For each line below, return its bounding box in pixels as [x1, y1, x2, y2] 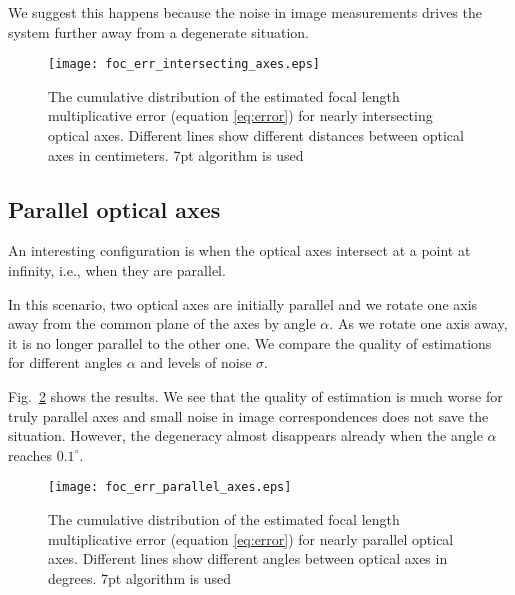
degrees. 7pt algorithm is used [48, 567, 232, 588]
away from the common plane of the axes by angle [8, 313, 316, 334]
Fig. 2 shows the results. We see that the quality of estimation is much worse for [8, 385, 503, 406]
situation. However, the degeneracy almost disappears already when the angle [8, 425, 483, 446]
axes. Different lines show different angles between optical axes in [48, 548, 448, 569]
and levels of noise [140, 352, 252, 373]
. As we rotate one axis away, [329, 313, 508, 334]
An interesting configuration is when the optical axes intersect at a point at [8, 240, 471, 261]
